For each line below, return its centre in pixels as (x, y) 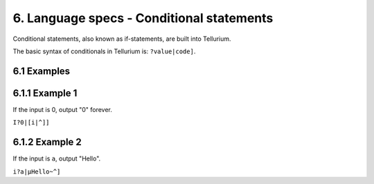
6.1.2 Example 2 (47, 142)
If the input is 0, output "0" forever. (62, 109)
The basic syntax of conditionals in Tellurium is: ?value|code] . (104, 51)
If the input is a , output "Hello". (57, 158)
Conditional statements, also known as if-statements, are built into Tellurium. (122, 39)
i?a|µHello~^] (37, 172)
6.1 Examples (42, 71)
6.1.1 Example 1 (45, 93)
